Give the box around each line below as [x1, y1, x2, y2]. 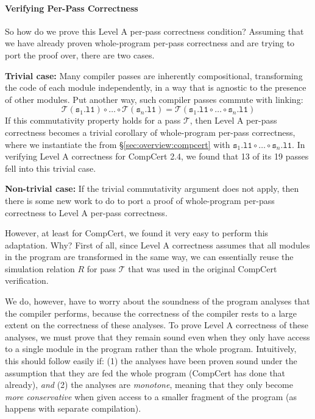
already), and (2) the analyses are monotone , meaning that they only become [5, 378, 293, 391]
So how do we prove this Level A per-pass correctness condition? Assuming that [5, 24, 304, 37]
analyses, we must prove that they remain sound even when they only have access [5, 330, 310, 343]
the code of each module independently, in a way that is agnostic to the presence [5, 81, 306, 94]
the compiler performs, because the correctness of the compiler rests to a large [5, 306, 297, 319]
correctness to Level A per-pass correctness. [5, 206, 168, 219]
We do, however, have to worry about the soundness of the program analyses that [5, 295, 310, 308]
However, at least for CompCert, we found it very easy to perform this [5, 227, 269, 239]
